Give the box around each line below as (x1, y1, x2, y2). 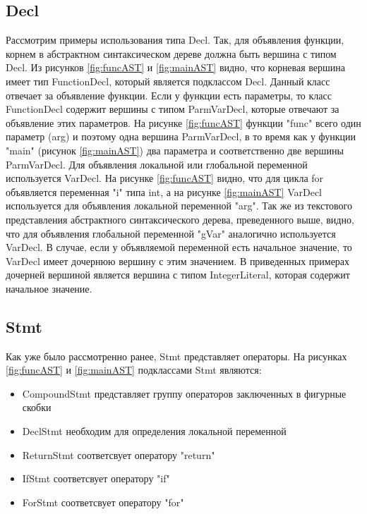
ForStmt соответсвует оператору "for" (22, 494, 184, 509)
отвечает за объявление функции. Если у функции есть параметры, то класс (6, 87, 332, 102)
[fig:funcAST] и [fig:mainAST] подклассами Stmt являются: (6, 362, 262, 377)
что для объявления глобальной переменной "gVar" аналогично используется (6, 226, 336, 240)
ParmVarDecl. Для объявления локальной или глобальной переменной (6, 157, 308, 171)
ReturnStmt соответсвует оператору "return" (22, 447, 215, 462)
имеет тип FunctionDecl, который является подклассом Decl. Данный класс (6, 73, 330, 88)
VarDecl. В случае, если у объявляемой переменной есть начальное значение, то (6, 240, 352, 255)
